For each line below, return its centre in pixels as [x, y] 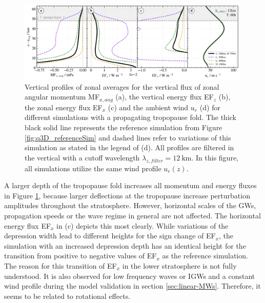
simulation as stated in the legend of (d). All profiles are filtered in [129, 147]
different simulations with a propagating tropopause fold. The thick [130, 117]
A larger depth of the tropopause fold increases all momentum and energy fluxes [130, 185]
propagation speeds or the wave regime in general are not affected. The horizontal [132, 215]
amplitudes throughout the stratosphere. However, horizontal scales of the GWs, [130, 205]
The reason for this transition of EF [60, 265]
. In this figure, [215, 157]
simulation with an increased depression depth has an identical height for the [125, 245]
